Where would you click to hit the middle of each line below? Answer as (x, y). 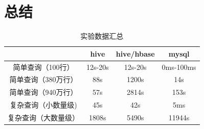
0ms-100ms (179, 67)
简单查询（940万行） (43, 92)
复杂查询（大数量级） (43, 117)
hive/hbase (135, 53)
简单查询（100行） (43, 67)
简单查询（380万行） (43, 79)
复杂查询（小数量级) (43, 105)
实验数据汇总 (102, 36)
